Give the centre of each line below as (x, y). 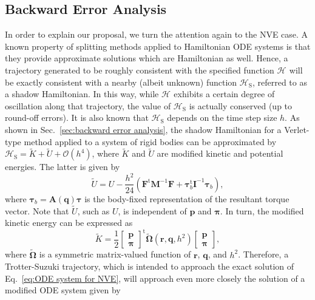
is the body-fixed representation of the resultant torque (187, 198)
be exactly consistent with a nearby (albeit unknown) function (121, 82)
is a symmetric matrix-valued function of (115, 254)
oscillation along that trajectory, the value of (88, 105)
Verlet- (297, 129)
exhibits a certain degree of (224, 94)
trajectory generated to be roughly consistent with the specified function (140, 70)
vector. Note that (37, 210)
